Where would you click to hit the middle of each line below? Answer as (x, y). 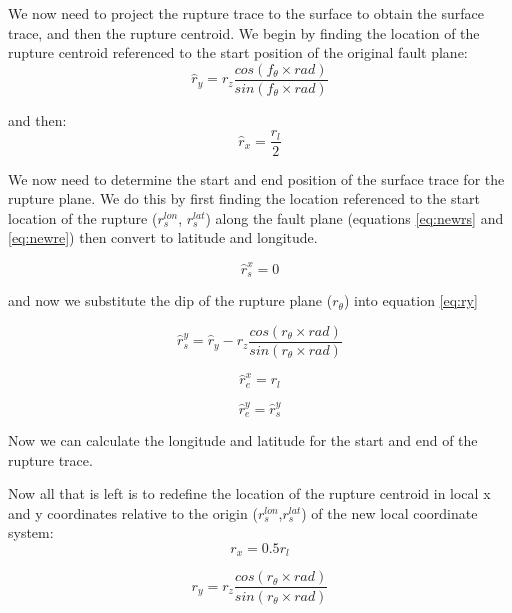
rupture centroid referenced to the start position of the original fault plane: (238, 52)
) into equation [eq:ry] (410, 300)
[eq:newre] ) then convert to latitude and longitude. (163, 237)
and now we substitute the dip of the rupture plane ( (170, 300)
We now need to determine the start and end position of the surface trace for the (256, 178)
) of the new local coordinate (389, 512)
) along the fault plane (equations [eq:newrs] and (354, 217)
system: (31, 532)
